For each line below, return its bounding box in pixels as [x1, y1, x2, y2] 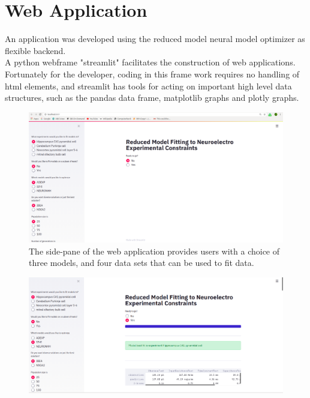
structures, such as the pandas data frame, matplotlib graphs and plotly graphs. [5, 91, 299, 104]
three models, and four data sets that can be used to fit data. [29, 256, 254, 269]
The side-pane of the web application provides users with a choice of [29, 244, 280, 257]
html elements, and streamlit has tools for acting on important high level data [5, 79, 292, 92]
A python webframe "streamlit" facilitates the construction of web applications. [5, 56, 296, 68]
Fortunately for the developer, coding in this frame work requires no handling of [5, 67, 300, 80]
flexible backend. [5, 44, 66, 56]
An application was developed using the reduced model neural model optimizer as [5, 32, 305, 45]
